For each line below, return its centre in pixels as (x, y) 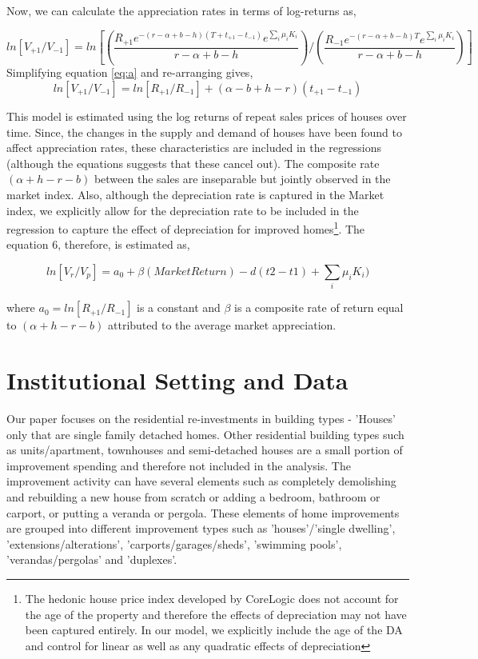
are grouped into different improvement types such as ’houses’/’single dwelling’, (201, 528)
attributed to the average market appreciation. (222, 325)
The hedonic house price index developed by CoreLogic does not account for (212, 599)
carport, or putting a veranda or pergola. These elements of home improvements (203, 512)
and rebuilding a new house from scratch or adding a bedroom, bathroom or (193, 497)
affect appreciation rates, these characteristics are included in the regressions (194, 148)
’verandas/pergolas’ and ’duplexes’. (92, 559)
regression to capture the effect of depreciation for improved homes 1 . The (186, 228)
